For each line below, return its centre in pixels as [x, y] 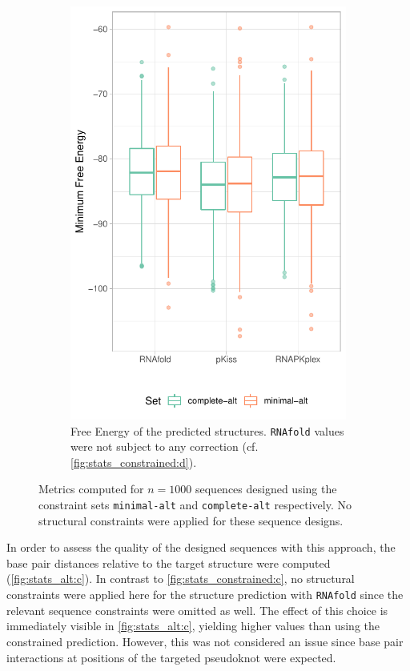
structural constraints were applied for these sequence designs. [191, 520]
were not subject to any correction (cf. [165, 446]
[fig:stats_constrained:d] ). [134, 462]
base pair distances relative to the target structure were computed [169, 563]
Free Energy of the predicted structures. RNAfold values [207, 430]
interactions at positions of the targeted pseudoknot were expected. [171, 657]
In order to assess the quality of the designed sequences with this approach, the [201, 547]
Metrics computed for [91, 489]
